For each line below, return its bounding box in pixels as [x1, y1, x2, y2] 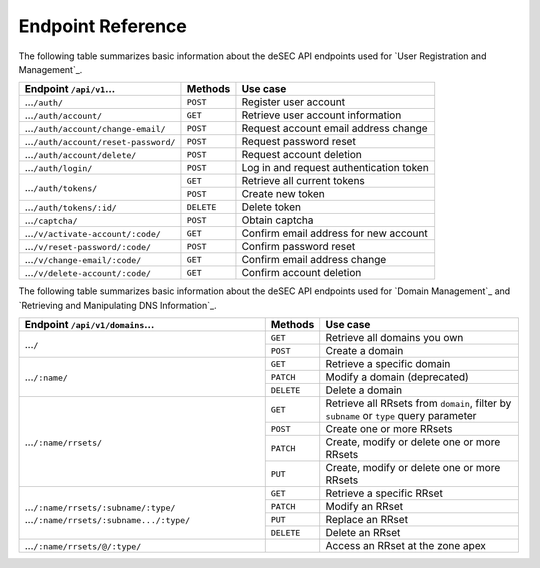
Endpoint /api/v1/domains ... [24, 318, 155, 332]
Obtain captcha [241, 213, 314, 227]
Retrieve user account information [241, 108, 402, 122]
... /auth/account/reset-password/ [24, 135, 176, 149]
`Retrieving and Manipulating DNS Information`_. [18, 299, 217, 311]
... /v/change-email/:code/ [24, 253, 142, 267]
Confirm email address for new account [241, 226, 429, 240]
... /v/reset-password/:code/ [24, 240, 152, 254]
